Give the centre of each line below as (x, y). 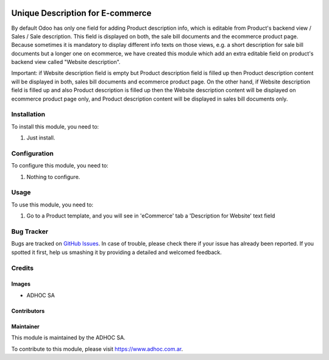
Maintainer (25, 326)
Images (21, 284)
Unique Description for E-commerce (81, 13)
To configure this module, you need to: (60, 166)
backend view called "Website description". (66, 62)
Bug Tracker (30, 231)
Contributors (28, 311)
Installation (28, 115)
